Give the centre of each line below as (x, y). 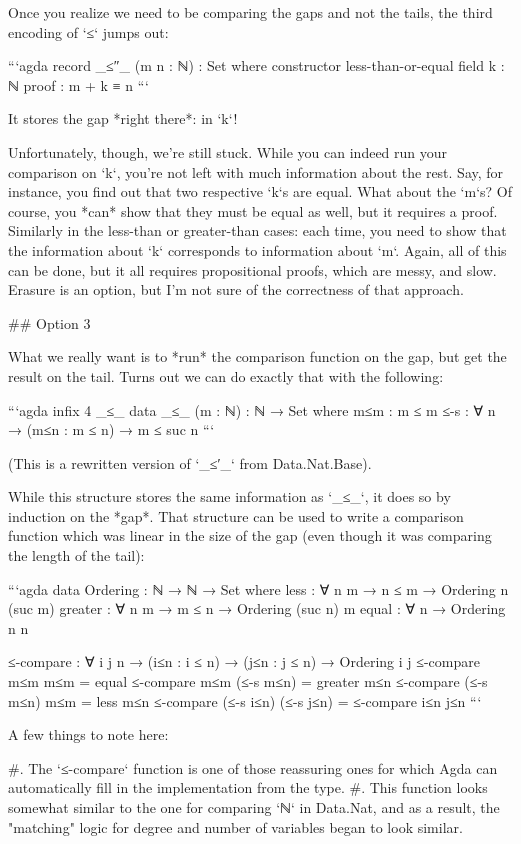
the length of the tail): (76, 555)
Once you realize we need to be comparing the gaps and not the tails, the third (250, 12)
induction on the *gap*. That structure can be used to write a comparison (236, 515)
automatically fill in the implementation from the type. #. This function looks (248, 787)
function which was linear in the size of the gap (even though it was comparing (250, 535)
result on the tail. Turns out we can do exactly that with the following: (226, 375)
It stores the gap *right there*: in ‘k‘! (123, 118)
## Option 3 (49, 322)
